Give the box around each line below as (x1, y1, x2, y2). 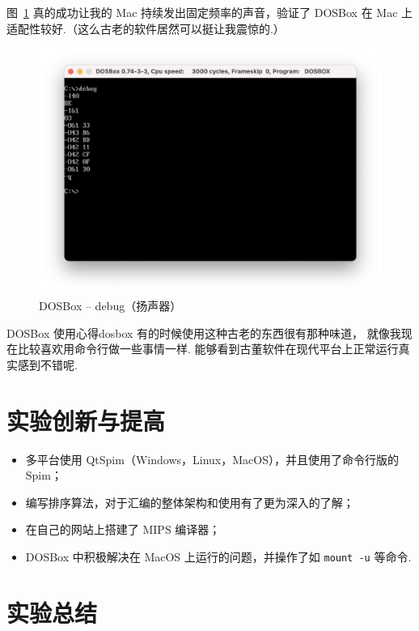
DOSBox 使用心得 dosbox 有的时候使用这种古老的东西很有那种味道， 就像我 (6, 324, 401, 341)
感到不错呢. (17, 356, 78, 373)
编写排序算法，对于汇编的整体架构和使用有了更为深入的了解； (25, 493, 354, 510)
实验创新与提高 (6, 403, 166, 437)
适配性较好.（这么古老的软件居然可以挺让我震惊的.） (6, 19, 285, 36)
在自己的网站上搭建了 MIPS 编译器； (25, 521, 221, 538)
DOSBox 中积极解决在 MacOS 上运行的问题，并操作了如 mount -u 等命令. (25, 548, 412, 565)
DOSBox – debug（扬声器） (39, 297, 182, 314)
